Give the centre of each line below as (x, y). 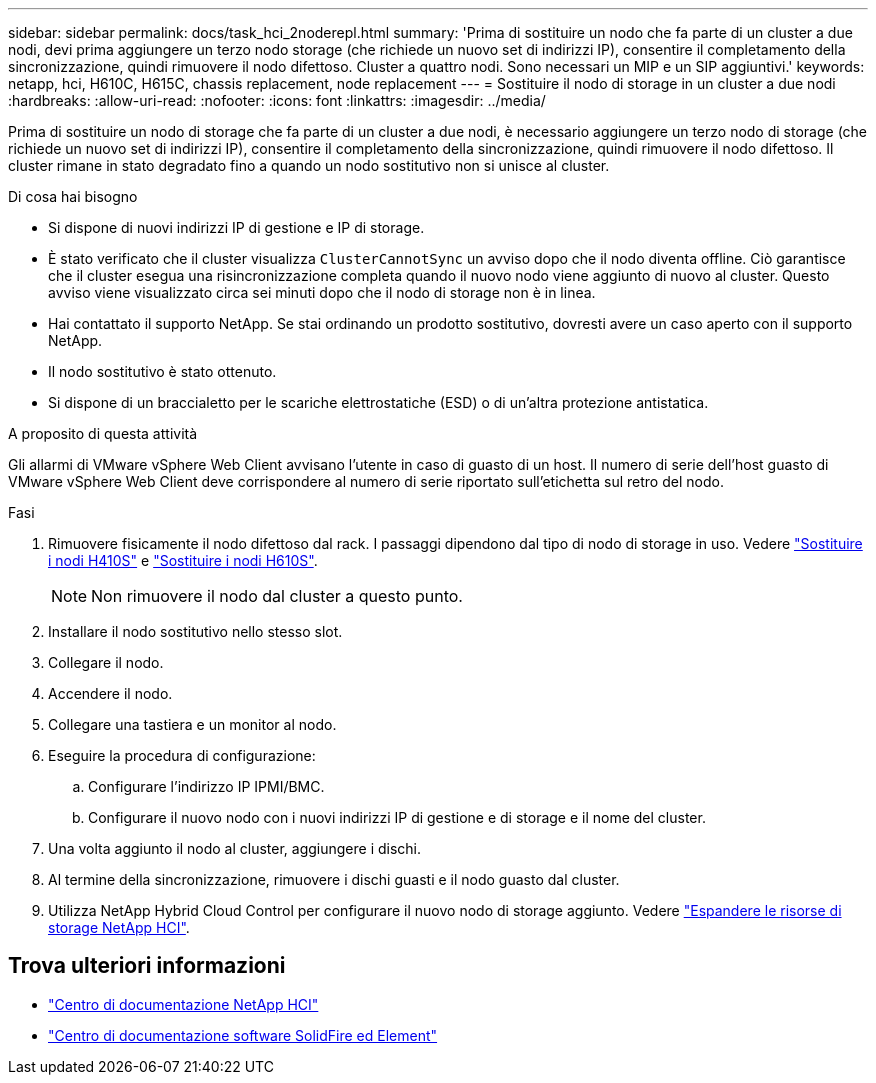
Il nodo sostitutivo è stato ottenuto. (162, 371)
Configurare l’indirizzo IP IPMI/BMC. (206, 786)
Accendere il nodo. (110, 693)
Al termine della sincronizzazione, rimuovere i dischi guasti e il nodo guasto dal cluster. (334, 879)
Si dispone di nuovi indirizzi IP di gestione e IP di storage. (236, 227)
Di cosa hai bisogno (73, 196)
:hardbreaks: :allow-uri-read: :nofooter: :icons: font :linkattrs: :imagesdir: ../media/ (277, 100)
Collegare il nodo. (106, 662)
